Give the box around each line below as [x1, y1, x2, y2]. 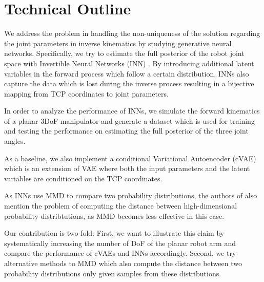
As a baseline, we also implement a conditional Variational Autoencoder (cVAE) [4, 153, 256, 163]
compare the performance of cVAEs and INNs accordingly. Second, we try [4, 248, 236, 258]
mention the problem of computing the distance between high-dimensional [4, 200, 237, 211]
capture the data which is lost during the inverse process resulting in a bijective [4, 78, 254, 89]
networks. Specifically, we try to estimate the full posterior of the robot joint [4, 48, 245, 59]
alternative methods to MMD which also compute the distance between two [4, 258, 242, 268]
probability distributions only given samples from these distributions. [4, 268, 221, 278]
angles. [4, 136, 26, 146]
